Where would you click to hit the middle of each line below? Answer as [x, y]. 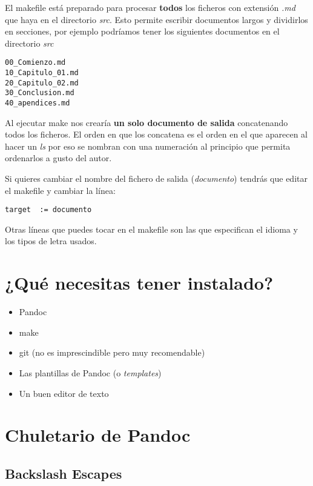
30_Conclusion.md [40, 93]
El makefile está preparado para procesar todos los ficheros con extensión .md [150, 7]
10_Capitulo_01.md [42, 73]
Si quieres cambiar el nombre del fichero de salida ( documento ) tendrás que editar [156, 178]
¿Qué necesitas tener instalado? [139, 283]
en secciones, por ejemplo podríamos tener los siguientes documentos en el [142, 31]
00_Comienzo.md [35, 63]
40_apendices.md [38, 103]
